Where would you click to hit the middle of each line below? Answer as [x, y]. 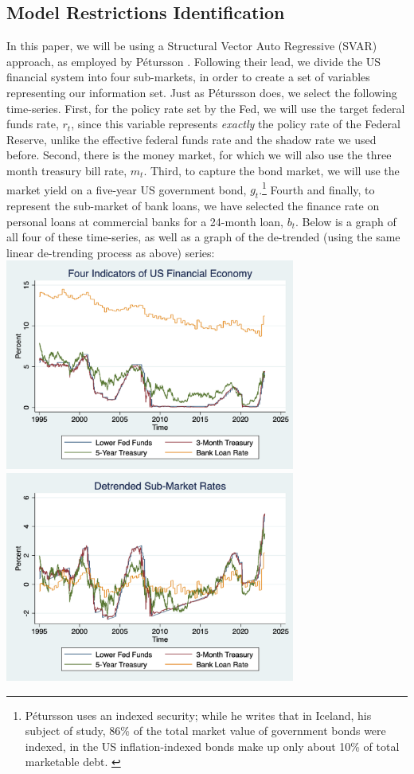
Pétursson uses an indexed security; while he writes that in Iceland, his [198, 715]
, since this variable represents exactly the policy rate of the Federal [236, 124]
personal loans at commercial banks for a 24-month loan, [145, 221]
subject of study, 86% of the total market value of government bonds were [205, 731]
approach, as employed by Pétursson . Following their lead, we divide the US [194, 61]
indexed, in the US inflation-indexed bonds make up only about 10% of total [212, 746]
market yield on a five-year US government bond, [127, 189]
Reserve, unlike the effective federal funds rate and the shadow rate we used [191, 139]
